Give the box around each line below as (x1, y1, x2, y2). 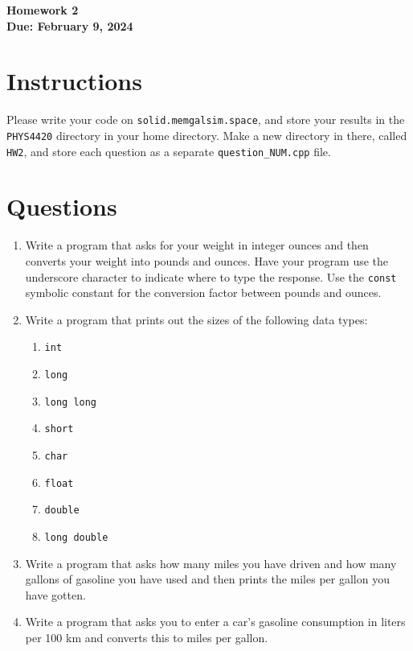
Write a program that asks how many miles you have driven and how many (25, 554, 397, 571)
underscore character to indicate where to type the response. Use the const (25, 268, 397, 285)
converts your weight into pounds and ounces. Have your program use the (25, 253, 389, 269)
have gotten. (25, 586, 86, 603)
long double (44, 532, 108, 544)
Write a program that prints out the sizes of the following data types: (25, 311, 368, 328)
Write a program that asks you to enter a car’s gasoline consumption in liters (25, 613, 406, 630)
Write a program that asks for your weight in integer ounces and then (25, 237, 369, 253)
